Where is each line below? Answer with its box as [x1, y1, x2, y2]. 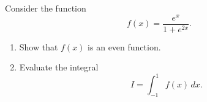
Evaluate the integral [19, 61, 99, 73]
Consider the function [5, 2, 86, 14]
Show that [19, 40, 58, 53]
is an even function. [88, 40, 161, 53]
